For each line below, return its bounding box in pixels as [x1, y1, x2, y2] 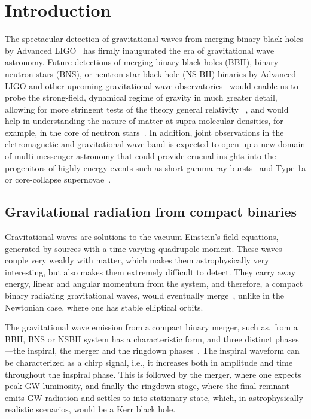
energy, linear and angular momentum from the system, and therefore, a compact [5, 277, 303, 290]
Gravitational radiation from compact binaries [5, 202, 297, 221]
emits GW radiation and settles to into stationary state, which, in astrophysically [5, 391, 303, 403]
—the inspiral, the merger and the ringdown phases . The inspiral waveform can [5, 344, 300, 357]
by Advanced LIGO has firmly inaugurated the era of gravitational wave [5, 44, 275, 56]
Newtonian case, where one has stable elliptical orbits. [5, 300, 203, 313]
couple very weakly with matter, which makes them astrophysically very [5, 254, 269, 266]
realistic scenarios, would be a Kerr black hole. [5, 403, 176, 415]
